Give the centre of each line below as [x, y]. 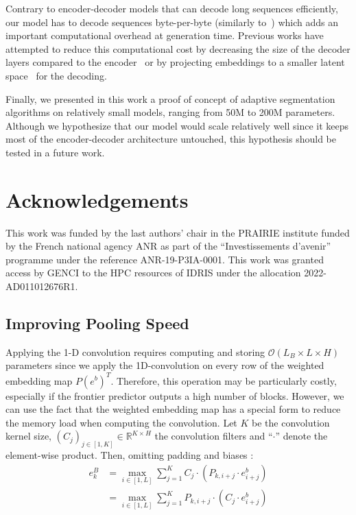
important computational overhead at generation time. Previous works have [165, 35]
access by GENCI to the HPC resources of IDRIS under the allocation [153, 273]
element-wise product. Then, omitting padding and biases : [130, 455]
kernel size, [28, 436]
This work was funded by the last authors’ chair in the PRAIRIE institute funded [178, 232]
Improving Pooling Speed [97, 323]
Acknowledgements [97, 199]
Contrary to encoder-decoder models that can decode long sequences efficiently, [172, 8]
